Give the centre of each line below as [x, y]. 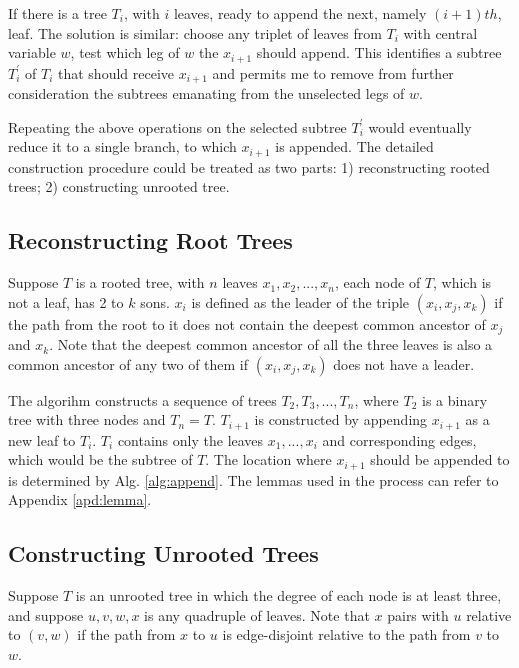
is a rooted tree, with [140, 282]
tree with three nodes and [87, 419]
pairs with [418, 614]
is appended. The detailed [354, 146]
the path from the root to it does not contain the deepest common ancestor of [247, 323]
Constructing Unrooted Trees [163, 553]
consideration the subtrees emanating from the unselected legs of [206, 93]
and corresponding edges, [399, 439]
